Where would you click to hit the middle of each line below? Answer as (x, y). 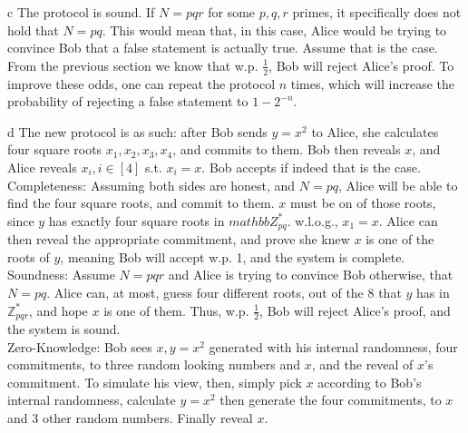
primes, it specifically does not (377, 12)
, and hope (58, 310)
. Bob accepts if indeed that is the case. (311, 167)
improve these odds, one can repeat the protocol (141, 83)
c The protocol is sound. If (81, 12)
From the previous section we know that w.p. (133, 65)
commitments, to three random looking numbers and (154, 364)
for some (232, 12)
